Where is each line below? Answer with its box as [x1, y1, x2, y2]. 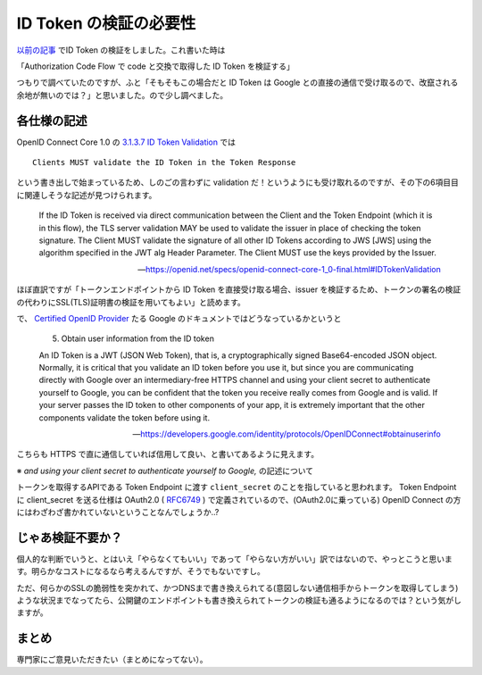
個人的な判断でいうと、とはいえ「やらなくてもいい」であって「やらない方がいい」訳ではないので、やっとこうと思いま [16, 554, 453, 564]
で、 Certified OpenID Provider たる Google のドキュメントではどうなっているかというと [16, 312, 342, 323]
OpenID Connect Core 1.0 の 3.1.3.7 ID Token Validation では [16, 137, 237, 147]
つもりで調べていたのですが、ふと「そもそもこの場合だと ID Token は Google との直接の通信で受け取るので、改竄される [16, 77, 459, 88]
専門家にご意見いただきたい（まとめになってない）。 [16, 654, 209, 665]
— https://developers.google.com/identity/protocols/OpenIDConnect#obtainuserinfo [132, 429, 441, 439]
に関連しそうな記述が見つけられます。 [16, 189, 157, 200]
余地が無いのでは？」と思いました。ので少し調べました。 [16, 89, 228, 100]
